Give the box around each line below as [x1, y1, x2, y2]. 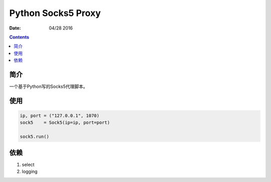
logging [22, 168, 38, 174]
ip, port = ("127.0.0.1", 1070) [20, 113, 100, 118]
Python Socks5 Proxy [9, 7, 101, 18]
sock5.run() [20, 134, 50, 139]
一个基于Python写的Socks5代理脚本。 [9, 83, 88, 89]
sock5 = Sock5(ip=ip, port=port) [20, 120, 110, 125]
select [22, 161, 35, 167]
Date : [9, 25, 21, 31]
